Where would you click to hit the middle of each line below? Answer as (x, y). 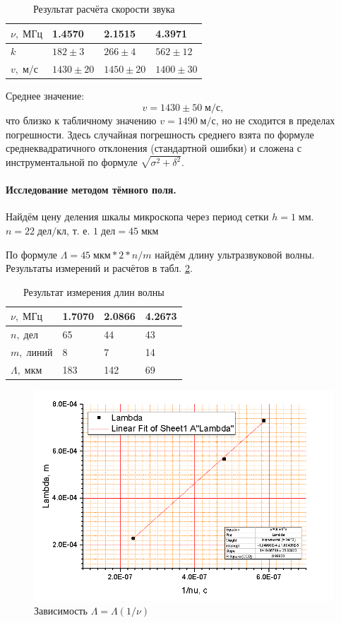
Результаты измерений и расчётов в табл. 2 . (99, 268)
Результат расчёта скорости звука (104, 8)
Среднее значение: (45, 96)
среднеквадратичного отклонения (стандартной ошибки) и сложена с (154, 148)
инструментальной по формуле (72, 162)
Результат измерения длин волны (94, 291)
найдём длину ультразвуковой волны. (235, 254)
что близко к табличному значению (81, 120)
